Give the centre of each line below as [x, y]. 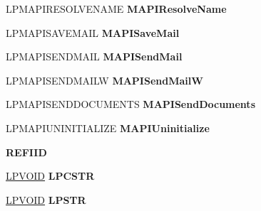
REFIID [26, 152]
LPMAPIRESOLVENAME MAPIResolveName [116, 9]
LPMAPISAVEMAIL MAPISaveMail [93, 32]
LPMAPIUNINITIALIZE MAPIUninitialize [108, 128]
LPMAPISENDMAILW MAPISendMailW [104, 80]
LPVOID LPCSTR [50, 176]
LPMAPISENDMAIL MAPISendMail [94, 56]
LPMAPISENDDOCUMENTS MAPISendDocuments [130, 104]
